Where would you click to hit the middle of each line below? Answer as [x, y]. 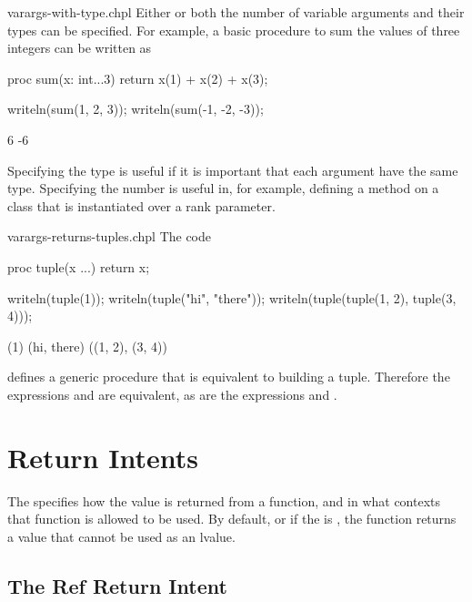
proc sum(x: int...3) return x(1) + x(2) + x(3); [138, 78]
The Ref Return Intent [117, 585]
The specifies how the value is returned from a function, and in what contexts [224, 500]
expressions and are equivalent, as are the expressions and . [172, 394]
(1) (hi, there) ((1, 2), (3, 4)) [87, 346]
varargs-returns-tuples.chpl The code [110, 236]
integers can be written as [80, 48]
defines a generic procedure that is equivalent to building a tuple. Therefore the [229, 377]
